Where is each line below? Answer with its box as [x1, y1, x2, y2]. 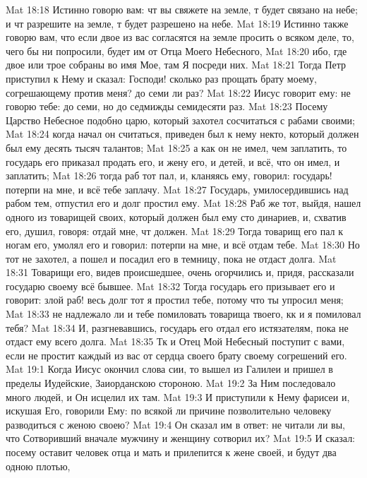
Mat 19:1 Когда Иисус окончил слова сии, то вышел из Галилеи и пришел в [6, 362, 333, 376]
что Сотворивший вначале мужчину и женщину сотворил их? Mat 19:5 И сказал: [6, 431, 356, 446]
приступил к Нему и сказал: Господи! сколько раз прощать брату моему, [6, 71, 317, 85]
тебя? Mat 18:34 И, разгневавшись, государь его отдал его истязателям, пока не [6, 320, 349, 335]
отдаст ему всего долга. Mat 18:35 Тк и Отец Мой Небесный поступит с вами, [6, 334, 345, 349]
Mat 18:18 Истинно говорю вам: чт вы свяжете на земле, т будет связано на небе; [6, 2, 358, 16]
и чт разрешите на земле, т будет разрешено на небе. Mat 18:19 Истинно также [6, 16, 349, 30]
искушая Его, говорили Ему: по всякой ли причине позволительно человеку [6, 403, 332, 418]
